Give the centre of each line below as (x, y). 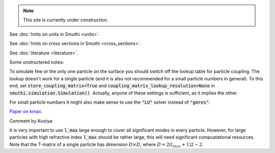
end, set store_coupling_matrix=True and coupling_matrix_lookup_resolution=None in (112, 86)
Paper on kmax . (26, 111)
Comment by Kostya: (31, 121)
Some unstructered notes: (37, 62)
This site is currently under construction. (66, 20)
